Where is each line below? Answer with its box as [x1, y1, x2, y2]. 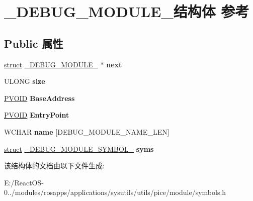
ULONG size [4, 76, 45, 86]
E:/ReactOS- [4, 177, 44, 187]
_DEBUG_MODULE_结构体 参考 [4, 1, 249, 22]
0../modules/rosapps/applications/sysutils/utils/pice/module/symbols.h [4, 187, 226, 197]
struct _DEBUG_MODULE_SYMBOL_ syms [4, 143, 154, 154]
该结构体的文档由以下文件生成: [4, 160, 105, 171]
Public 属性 [4, 35, 63, 51]
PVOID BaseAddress [4, 92, 75, 103]
